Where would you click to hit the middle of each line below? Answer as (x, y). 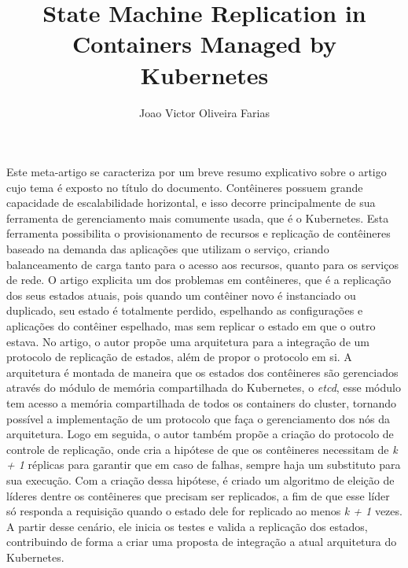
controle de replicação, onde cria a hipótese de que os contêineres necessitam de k (202, 449)
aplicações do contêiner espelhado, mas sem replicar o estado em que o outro (191, 326)
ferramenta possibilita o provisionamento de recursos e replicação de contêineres (198, 233)
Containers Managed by (204, 44)
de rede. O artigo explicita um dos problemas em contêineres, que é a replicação (199, 280)
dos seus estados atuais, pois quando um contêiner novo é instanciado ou (181, 295)
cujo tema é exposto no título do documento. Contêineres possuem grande (185, 187)
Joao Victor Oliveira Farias (204, 112)
